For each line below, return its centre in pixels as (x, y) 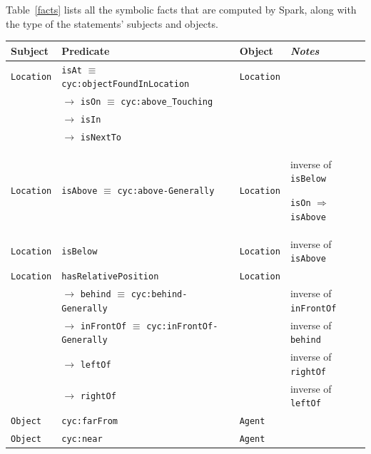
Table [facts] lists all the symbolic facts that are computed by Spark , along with (181, 9)
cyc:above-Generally (166, 191)
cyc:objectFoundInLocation (126, 84)
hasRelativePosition (110, 277)
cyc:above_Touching (167, 102)
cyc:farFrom (90, 422)
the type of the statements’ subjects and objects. (112, 23)
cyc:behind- (159, 295)
